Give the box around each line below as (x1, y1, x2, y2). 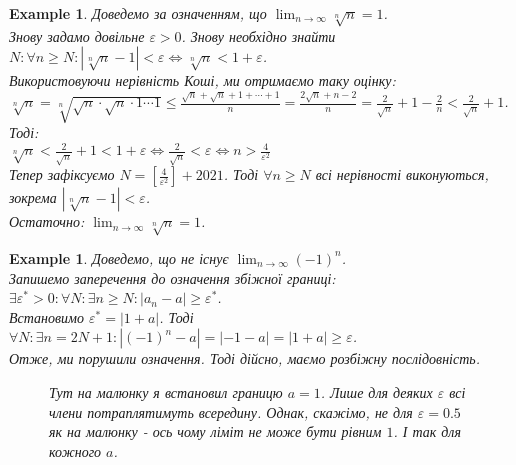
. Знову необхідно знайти (181, 25, 336, 46)
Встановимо (9, 306, 85, 327)
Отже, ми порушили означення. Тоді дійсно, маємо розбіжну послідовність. (9, 348, 480, 369)
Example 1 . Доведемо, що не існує (9, 247, 229, 268)
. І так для (393, 421, 461, 442)
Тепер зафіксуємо (9, 164, 115, 185)
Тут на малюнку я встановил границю (49, 381, 283, 402)
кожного (49, 440, 102, 461)
